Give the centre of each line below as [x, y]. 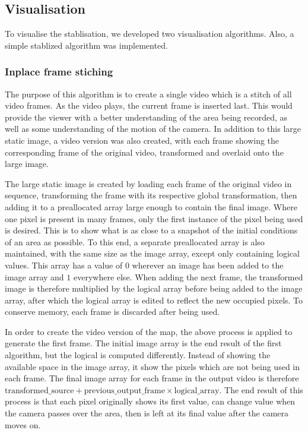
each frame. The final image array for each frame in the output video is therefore [152, 378]
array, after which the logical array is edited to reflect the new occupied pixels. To [154, 300]
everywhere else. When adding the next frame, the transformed [188, 276]
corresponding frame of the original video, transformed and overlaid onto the [144, 152]
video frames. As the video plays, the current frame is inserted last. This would [149, 105]
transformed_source [39, 391]
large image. [27, 164]
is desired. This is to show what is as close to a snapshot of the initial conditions [151, 230]
